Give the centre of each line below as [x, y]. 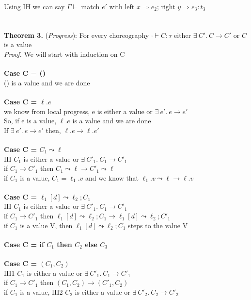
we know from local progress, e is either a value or [78, 111]
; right [166, 6]
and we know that [112, 177]
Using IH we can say [34, 6]
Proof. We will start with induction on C [64, 54]
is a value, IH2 [41, 292]
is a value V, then [46, 225]
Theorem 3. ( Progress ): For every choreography [77, 35]
